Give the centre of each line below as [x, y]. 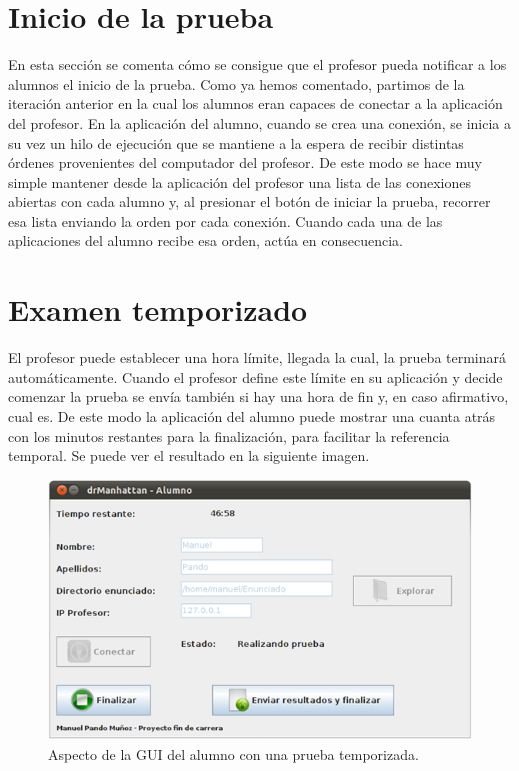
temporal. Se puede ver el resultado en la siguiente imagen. [189, 455]
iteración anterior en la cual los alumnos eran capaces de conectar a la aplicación [255, 103]
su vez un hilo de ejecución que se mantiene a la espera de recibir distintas [236, 142]
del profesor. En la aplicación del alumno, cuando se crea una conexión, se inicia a [259, 122]
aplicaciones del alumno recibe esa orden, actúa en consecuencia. [205, 240]
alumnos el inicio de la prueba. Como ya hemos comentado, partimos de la [236, 83]
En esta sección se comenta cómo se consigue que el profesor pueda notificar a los [257, 64]
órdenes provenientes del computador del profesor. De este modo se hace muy [245, 162]
